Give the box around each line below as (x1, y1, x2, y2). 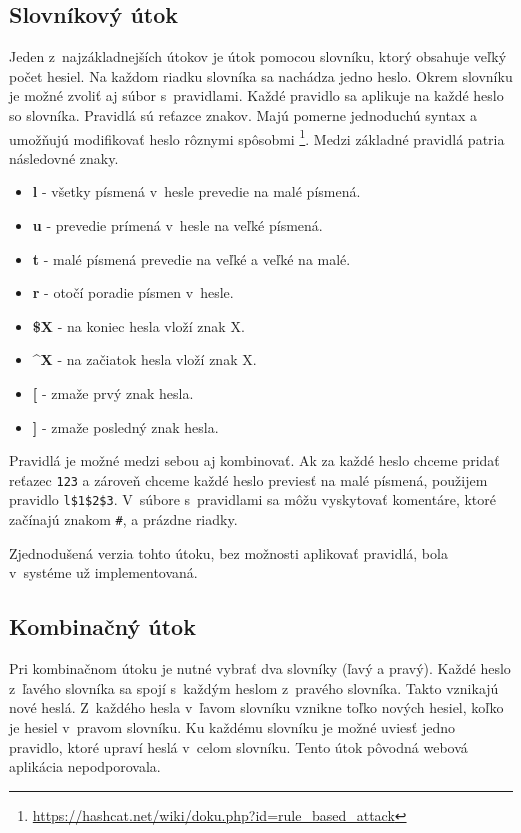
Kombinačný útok (9, 611, 196, 642)
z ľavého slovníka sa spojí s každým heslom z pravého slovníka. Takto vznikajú (9, 677, 499, 698)
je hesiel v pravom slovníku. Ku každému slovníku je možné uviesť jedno (9, 716, 456, 737)
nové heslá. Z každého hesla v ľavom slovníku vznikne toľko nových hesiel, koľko (9, 697, 504, 718)
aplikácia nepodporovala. (9, 756, 161, 777)
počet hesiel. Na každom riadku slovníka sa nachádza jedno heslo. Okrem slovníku (9, 65, 513, 86)
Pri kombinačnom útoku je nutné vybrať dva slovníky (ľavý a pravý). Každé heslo (9, 658, 511, 679)
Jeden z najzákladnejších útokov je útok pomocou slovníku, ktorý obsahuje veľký (9, 46, 507, 67)
